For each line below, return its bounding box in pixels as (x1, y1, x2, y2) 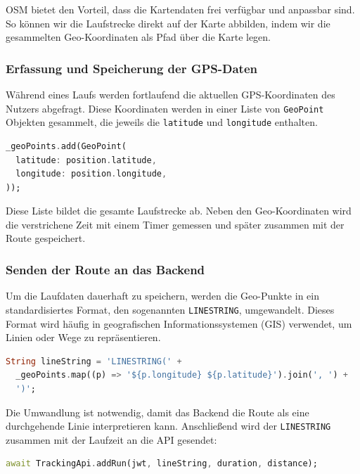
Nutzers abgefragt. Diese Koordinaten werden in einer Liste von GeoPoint (6, 101, 324, 115)
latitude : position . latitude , (15, 155, 157, 165)
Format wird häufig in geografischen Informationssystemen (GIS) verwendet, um (6, 316, 352, 331)
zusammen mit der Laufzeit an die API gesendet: (6, 432, 217, 447)
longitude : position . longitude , (15, 169, 167, 179)
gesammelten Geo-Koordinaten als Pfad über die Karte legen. (6, 30, 271, 44)
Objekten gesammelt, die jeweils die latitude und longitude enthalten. (6, 115, 318, 129)
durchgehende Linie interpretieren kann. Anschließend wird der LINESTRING (6, 418, 331, 433)
